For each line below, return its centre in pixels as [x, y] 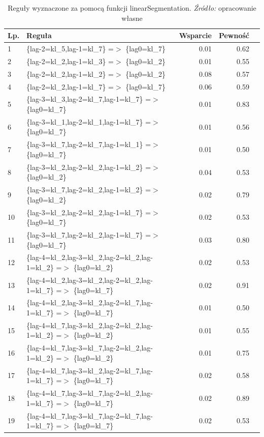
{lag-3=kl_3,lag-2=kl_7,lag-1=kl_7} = [89, 99]
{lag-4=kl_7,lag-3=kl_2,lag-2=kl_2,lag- [90, 325]
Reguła [39, 35]
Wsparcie [195, 35]
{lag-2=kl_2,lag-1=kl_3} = [70, 61]
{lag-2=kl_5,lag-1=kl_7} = [70, 49]
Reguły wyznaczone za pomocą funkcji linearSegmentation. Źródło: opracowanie [132, 8]
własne [132, 18]
